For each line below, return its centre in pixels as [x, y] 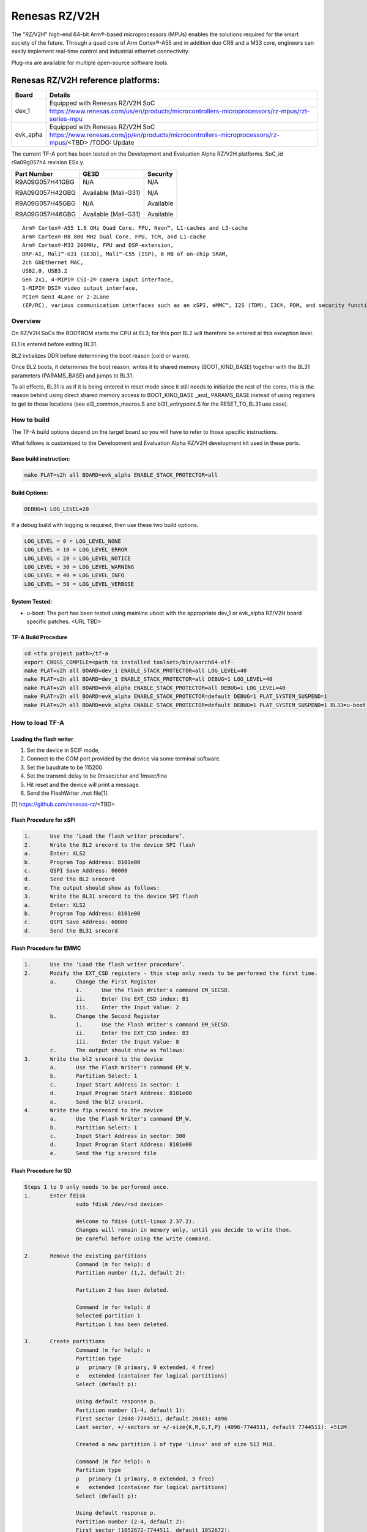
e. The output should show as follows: [92, 888]
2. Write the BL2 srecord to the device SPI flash [110, 845]
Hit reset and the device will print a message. [83, 784]
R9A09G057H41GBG [45, 182]
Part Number [34, 174]
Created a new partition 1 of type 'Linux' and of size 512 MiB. [176, 1444]
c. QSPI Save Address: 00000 [76, 870]
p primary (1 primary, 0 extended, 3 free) [145, 1479]
